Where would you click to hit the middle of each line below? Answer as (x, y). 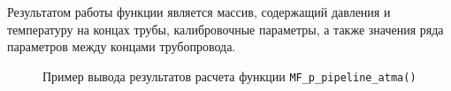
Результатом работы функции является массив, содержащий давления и (199, 11)
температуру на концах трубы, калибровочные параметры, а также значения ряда (225, 29)
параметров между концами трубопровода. (122, 46)
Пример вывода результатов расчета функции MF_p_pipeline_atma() (229, 76)
